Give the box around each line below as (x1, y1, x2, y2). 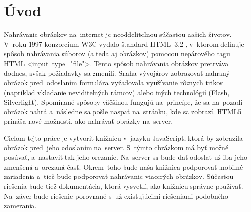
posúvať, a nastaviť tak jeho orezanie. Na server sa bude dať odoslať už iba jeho (4, 152, 248, 162)
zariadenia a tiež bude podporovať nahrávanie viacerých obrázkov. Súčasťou (4, 171, 234, 181)
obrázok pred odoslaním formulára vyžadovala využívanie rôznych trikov (4, 77, 223, 88)
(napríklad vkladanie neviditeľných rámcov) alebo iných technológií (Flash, (4, 87, 230, 97)
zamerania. (4, 200, 37, 211)
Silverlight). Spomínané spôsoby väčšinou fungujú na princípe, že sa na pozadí (4, 97, 243, 107)
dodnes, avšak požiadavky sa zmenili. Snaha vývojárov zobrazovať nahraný (4, 68, 230, 78)
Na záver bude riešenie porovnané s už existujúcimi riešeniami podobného (4, 190, 228, 201)
